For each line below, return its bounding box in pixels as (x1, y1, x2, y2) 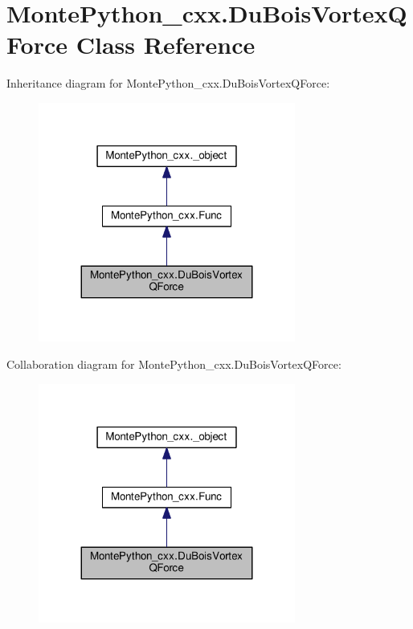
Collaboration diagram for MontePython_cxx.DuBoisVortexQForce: (6, 356, 341, 373)
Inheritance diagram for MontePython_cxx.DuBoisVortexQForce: (6, 75, 330, 92)
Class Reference (76, 28, 256, 61)
